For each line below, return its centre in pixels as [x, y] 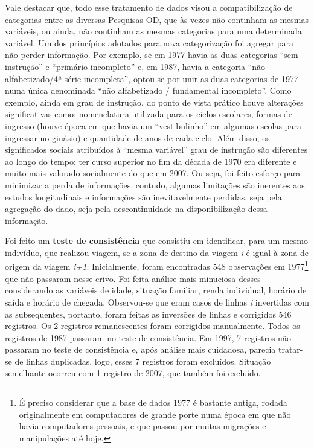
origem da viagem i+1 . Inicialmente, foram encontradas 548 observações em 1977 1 [157, 266]
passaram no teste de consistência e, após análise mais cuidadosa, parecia [140, 349]
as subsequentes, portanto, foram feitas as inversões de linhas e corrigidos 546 [148, 314]
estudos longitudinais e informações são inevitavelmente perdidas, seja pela [143, 197]
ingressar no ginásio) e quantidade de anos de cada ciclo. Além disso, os [137, 137]
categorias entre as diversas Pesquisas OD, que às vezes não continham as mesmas [157, 19]
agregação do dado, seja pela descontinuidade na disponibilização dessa [136, 209]
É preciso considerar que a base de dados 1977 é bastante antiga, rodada [153, 402]
